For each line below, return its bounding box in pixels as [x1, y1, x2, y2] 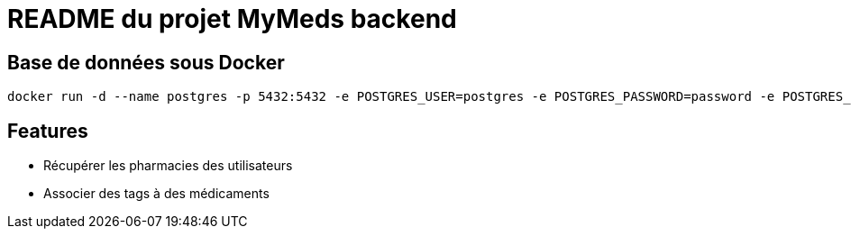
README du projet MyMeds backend [7, 4, 457, 34]
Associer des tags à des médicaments [43, 186, 270, 202]
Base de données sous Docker [7, 50, 285, 74]
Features [7, 119, 88, 142]
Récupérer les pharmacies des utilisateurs [43, 158, 293, 174]
